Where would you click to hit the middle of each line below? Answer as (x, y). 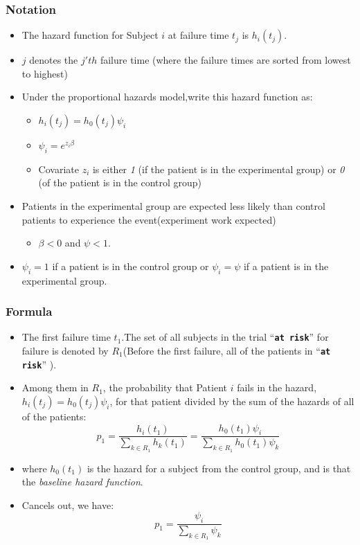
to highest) (45, 73)
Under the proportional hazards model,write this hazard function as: (167, 97)
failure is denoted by (65, 351)
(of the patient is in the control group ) (120, 182)
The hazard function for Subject (90, 35)
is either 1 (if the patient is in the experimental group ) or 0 (218, 169)
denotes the (54, 60)
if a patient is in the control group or (130, 266)
